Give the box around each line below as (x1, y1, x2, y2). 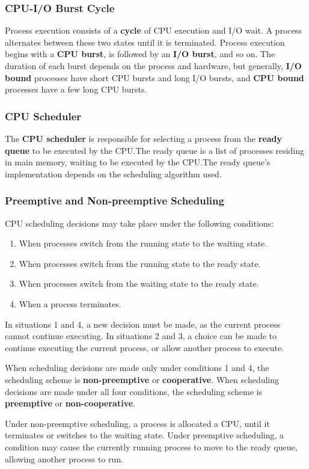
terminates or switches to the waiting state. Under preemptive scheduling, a (5, 429, 284, 441)
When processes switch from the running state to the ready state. (19, 257, 261, 269)
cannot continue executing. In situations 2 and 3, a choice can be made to (5, 330, 277, 342)
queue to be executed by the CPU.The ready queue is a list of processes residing (5, 144, 305, 156)
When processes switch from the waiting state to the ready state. (19, 277, 259, 290)
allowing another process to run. (5, 452, 124, 465)
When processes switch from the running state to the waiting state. (19, 237, 268, 250)
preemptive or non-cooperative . (5, 397, 135, 409)
